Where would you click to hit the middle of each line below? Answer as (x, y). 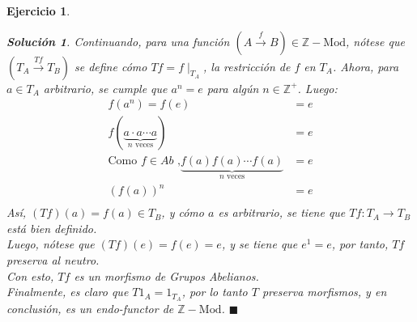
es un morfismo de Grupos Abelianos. (166, 275)
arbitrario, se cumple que (105, 88)
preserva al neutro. (53, 260)
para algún (233, 88)
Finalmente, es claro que (68, 292)
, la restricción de (247, 66)
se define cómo (111, 66)
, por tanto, (360, 244)
